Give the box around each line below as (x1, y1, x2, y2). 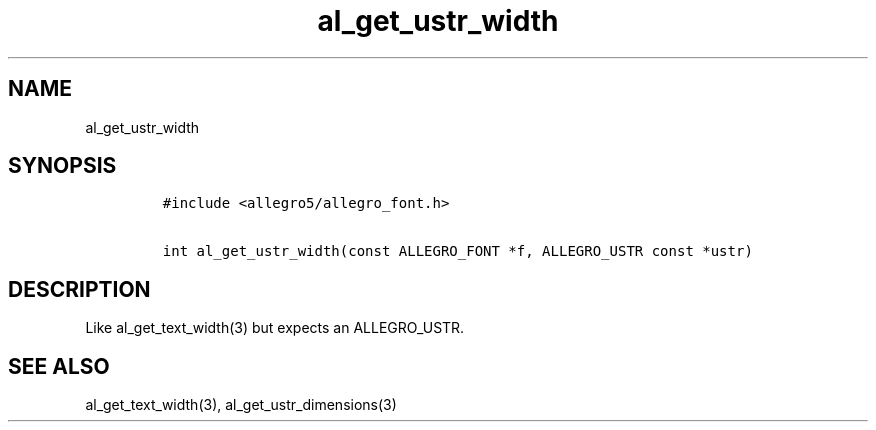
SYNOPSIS (8, 153, 117, 179)
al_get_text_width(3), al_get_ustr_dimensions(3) (85, 396, 397, 414)
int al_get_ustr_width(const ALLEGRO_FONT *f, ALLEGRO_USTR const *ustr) (162, 243, 753, 260)
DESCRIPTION (8, 276, 151, 302)
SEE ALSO (8, 353, 110, 379)
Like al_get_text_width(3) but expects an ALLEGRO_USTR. (85, 319, 465, 337)
